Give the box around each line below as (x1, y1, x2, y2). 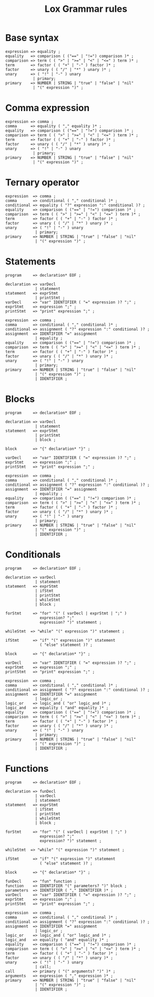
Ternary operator (5, 177, 80, 188)
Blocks (5, 393, 35, 405)
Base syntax (5, 32, 59, 44)
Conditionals (5, 549, 61, 560)
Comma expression (5, 102, 90, 114)
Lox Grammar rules (45, 3, 127, 15)
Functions (5, 763, 49, 774)
